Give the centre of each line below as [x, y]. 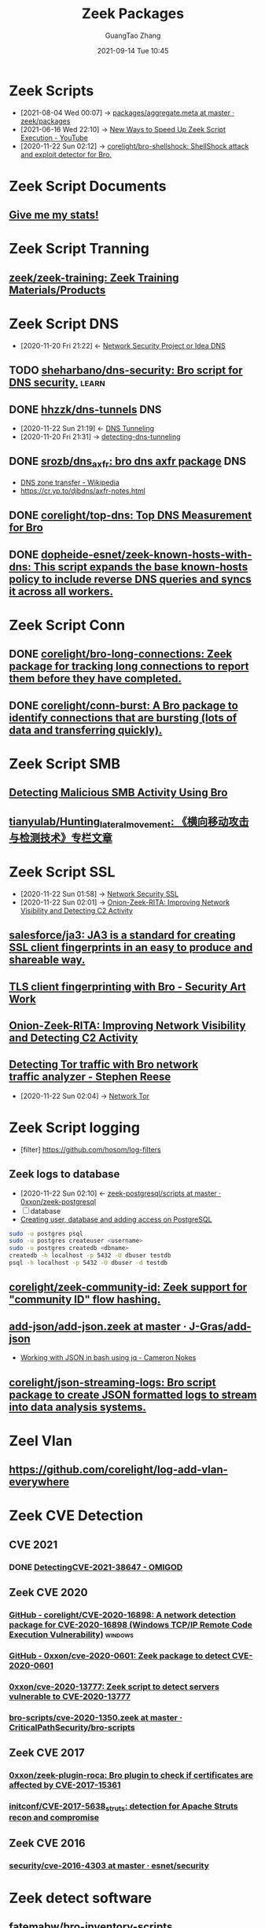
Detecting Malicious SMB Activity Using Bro [118, 793]
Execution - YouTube [54, 138]
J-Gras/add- [220, 1326]
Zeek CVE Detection [76, 1516]
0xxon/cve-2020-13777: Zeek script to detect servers [114, 1687]
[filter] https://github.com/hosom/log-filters [90, 1149]
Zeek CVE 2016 [47, 1843]
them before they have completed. [95, 678]
